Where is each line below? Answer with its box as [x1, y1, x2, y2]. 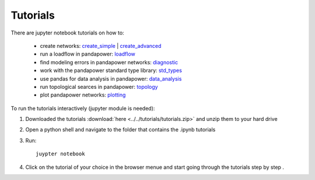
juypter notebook [36, 151, 85, 157]
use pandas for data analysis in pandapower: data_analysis [40, 75, 182, 82]
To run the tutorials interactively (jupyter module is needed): [10, 105, 155, 112]
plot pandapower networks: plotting [40, 91, 126, 99]
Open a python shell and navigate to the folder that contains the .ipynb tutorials [25, 126, 216, 133]
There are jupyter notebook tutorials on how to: [10, 29, 125, 36]
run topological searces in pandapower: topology [40, 83, 158, 90]
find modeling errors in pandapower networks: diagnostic [40, 58, 178, 65]
